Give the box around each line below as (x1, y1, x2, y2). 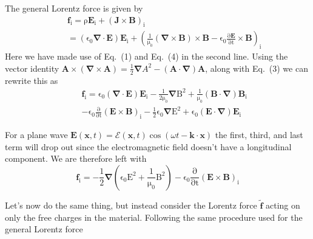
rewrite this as (5, 74, 58, 86)
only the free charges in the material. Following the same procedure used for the (5, 210, 303, 223)
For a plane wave (5, 128, 68, 140)
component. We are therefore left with (5, 152, 147, 165)
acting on (265, 198, 300, 211)
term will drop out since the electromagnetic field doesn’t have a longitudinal (5, 140, 292, 153)
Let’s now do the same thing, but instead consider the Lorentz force (5, 198, 257, 211)
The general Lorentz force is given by (5, 2, 143, 14)
